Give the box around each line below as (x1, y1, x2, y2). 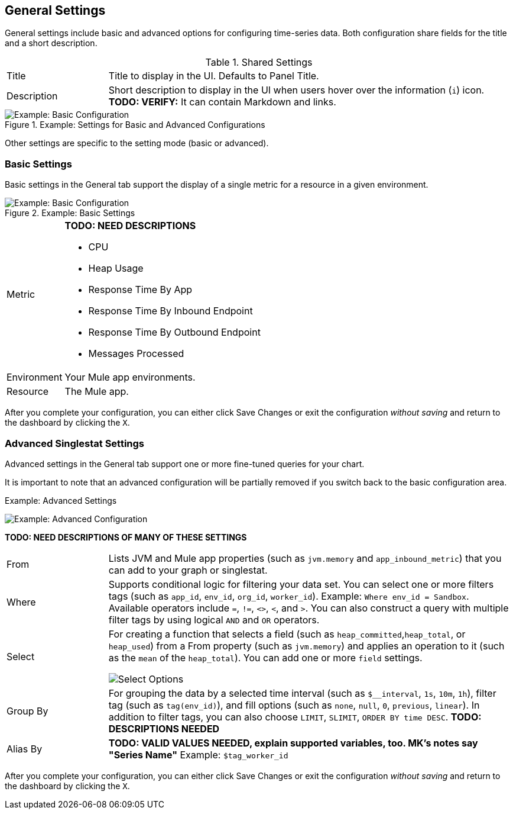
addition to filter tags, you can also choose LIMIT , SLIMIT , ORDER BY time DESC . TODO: (108, 710, 482, 723)
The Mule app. (64, 385, 129, 398)
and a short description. (5, 38, 98, 49)
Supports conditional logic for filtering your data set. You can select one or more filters (108, 578, 494, 590)
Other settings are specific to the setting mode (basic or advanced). (5, 138, 269, 149)
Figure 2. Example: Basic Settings (5, 208, 135, 218)
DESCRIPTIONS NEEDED (108, 722, 220, 735)
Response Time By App (88, 284, 193, 296)
